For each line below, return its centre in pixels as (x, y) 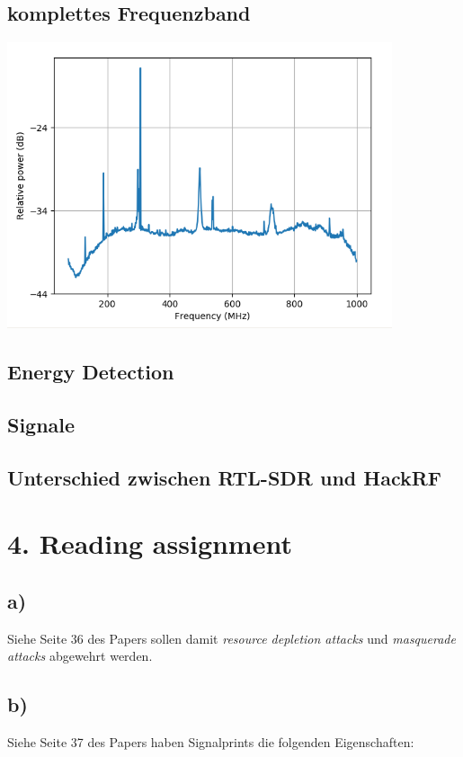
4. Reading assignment (150, 543)
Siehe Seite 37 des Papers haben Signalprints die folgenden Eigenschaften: (211, 742)
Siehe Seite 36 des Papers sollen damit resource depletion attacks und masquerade (231, 638)
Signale (41, 425)
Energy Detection (91, 372)
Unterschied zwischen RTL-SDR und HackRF (225, 477)
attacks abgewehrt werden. (80, 656)
